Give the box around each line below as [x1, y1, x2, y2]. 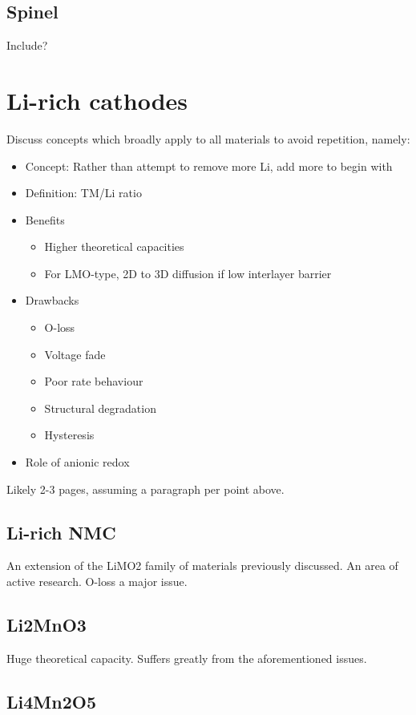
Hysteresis [44, 426, 95, 443]
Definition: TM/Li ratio [25, 184, 142, 201]
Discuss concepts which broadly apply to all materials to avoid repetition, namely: [6, 130, 410, 147]
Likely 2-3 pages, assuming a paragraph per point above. [6, 480, 285, 497]
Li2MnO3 [6, 612, 87, 637]
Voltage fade [44, 345, 106, 362]
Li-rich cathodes [6, 83, 188, 116]
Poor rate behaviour [44, 373, 143, 390]
